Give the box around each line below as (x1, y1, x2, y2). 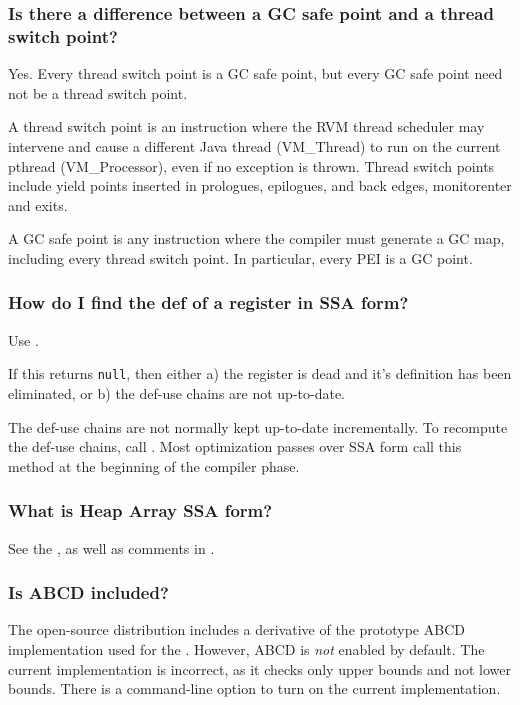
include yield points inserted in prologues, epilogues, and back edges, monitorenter (8, 175, 512, 196)
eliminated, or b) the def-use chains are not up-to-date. (8, 382, 346, 403)
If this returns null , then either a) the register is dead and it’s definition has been (8, 363, 512, 384)
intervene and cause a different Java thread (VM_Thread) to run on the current (8, 135, 501, 156)
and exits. (8, 194, 68, 215)
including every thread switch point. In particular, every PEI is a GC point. (8, 247, 473, 268)
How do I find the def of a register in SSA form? (8, 290, 409, 315)
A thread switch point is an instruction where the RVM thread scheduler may (8, 116, 485, 137)
